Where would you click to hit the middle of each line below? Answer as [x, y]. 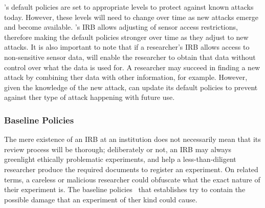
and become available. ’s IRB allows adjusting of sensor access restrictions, [121, 27]
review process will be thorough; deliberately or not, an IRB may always [118, 149]
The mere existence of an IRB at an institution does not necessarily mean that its [132, 139]
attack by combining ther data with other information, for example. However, [126, 77]
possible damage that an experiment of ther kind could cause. [101, 199]
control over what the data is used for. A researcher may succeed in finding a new [132, 67]
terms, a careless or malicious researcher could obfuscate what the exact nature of [132, 179]
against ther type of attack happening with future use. [90, 97]
